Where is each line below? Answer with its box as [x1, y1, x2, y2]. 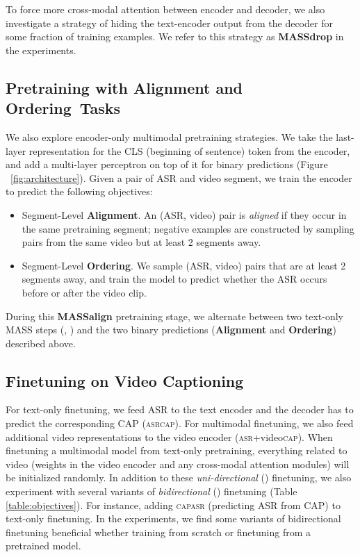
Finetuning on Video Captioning [6, 369, 244, 391]
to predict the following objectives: [6, 184, 153, 199]
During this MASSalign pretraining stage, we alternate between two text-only [6, 308, 343, 323]
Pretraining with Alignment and [6, 76, 243, 98]
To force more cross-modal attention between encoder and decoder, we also [6, 2, 325, 16]
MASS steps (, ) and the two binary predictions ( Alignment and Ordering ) [6, 322, 336, 337]
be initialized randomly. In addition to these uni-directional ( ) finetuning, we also [6, 470, 352, 485]
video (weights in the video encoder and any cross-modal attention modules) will [6, 456, 350, 471]
